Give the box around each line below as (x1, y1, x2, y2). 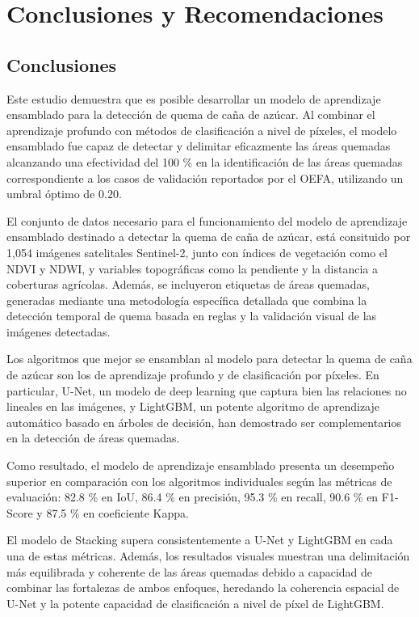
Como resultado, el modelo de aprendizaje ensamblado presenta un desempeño (6, 457, 395, 474)
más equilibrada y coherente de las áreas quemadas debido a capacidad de (6, 563, 373, 580)
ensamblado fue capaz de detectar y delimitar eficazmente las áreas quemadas (6, 137, 391, 154)
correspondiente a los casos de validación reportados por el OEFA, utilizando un (6, 169, 404, 186)
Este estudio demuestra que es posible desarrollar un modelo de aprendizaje (6, 90, 381, 107)
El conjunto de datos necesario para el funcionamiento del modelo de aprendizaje (6, 212, 408, 229)
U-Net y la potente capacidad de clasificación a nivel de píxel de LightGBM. (6, 594, 384, 611)
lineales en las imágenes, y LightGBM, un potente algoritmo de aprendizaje (6, 398, 380, 415)
